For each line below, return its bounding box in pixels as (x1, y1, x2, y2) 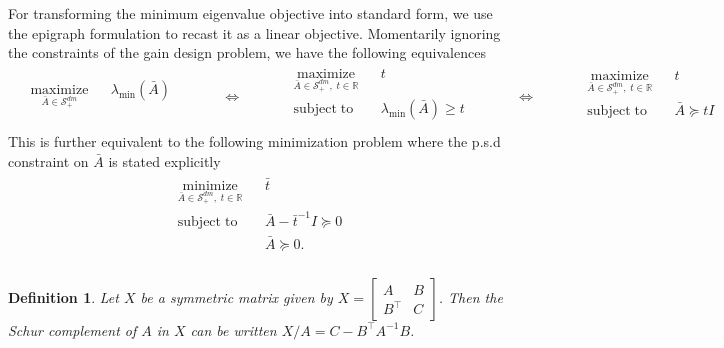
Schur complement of (8, 319, 137, 340)
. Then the (438, 286, 503, 307)
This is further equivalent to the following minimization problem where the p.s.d (8, 131, 501, 152)
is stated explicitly (108, 150, 221, 171)
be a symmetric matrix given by (140, 286, 333, 307)
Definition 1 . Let (8, 286, 119, 307)
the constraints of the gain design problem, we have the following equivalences (8, 42, 486, 63)
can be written (190, 319, 277, 340)
